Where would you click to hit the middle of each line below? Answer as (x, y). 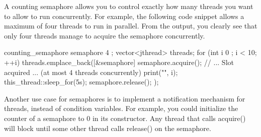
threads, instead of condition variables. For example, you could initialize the (121, 108)
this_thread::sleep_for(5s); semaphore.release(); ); (81, 82)
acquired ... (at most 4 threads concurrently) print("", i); (91, 72)
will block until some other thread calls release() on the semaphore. (108, 128)
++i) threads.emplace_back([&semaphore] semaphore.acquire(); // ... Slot (119, 62)
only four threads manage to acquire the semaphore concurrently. (105, 35)
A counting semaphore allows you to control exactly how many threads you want (129, 6)
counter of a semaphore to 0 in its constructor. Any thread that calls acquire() (125, 118)
